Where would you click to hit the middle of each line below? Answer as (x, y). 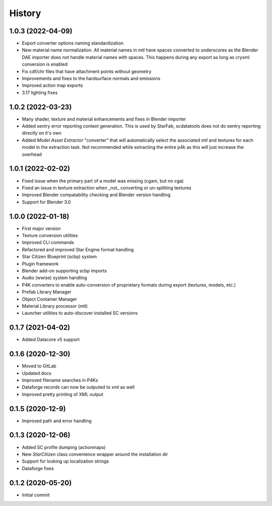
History (25, 13)
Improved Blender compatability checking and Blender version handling (96, 195)
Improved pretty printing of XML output (62, 394)
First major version (41, 228)
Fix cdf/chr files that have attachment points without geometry (87, 71)
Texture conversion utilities (50, 236)
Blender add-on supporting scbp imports (64, 270)
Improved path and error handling (57, 421)
